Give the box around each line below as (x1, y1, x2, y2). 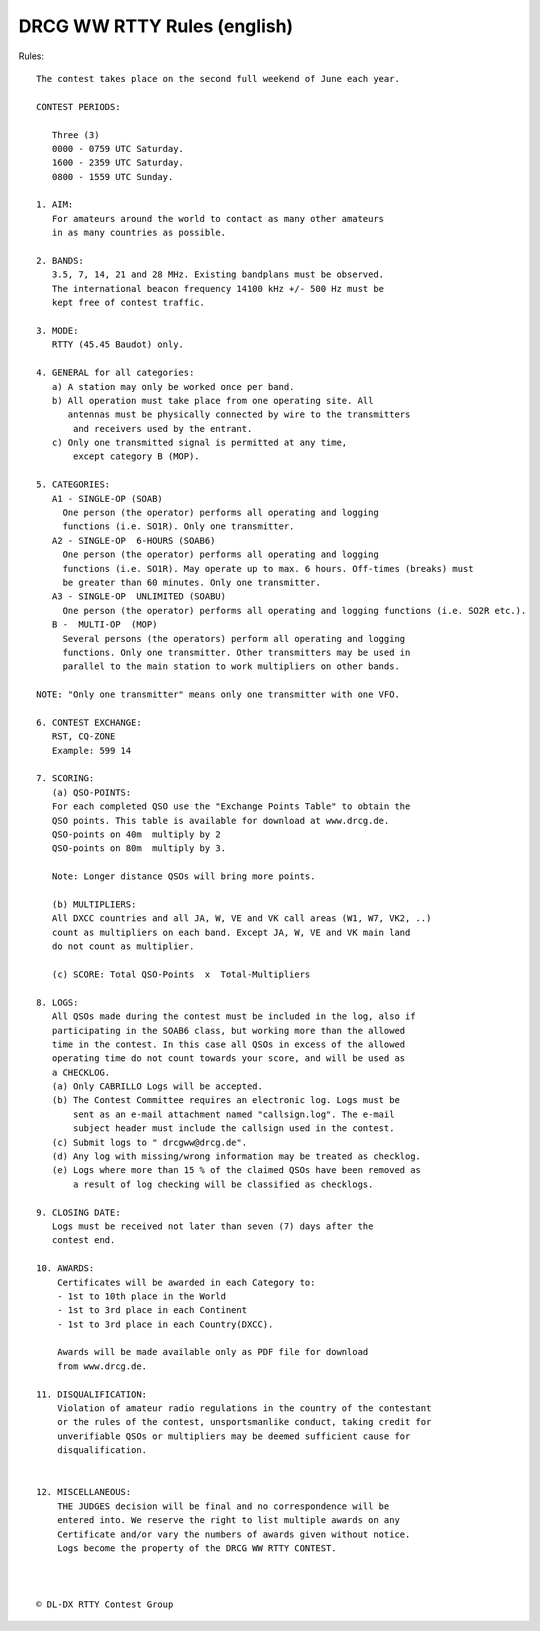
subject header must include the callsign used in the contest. (73, 1123, 395, 1134)
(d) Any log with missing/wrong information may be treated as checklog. (51, 1151, 422, 1162)
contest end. (51, 1235, 116, 1246)
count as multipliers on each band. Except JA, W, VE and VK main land (51, 926, 411, 938)
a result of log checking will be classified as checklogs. (73, 1178, 374, 1190)
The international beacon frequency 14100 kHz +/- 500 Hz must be (51, 283, 385, 294)
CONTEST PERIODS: (36, 101, 121, 112)
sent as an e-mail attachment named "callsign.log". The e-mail (73, 1108, 395, 1120)
